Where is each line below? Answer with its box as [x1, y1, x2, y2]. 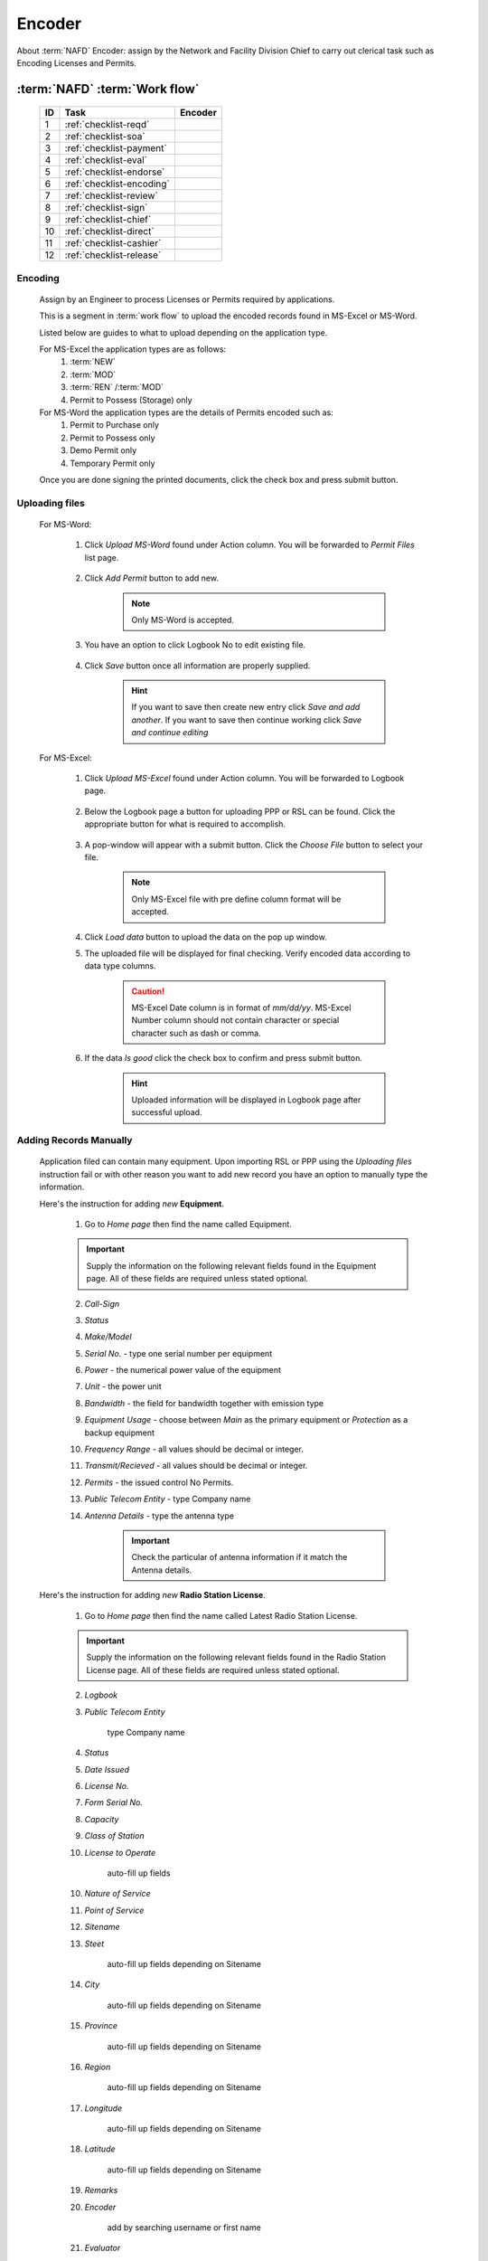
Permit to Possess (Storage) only [70, 394, 193, 405]
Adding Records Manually [16, 1134, 133, 1147]
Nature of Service [84, 1888, 151, 1899]
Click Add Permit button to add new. [84, 572, 219, 583]
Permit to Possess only [70, 432, 155, 443]
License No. [84, 1781, 130, 1792]
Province [84, 2020, 117, 2031]
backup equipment [84, 1427, 155, 1438]
